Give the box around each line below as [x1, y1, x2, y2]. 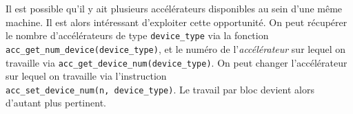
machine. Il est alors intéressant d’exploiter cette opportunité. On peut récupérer [6, 14, 347, 29]
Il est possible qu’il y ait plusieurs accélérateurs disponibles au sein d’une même [6, 1, 343, 15]
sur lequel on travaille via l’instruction [6, 69, 167, 83]
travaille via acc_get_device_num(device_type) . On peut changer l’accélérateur [6, 55, 347, 69]
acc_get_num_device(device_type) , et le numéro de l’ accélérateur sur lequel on [6, 41, 346, 56]
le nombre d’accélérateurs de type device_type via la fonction [6, 28, 269, 43]
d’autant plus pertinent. [6, 95, 106, 110]
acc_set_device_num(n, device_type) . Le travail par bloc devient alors [6, 82, 314, 96]
